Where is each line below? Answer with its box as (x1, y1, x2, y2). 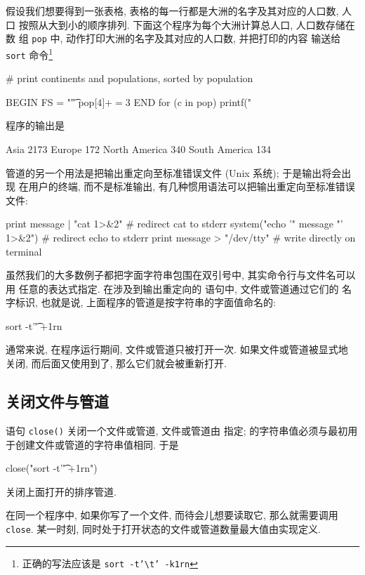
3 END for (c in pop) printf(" (125, 94, 251, 109)
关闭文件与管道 (6, 390, 109, 412)
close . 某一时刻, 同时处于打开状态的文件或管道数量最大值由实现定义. (6, 521, 321, 536)
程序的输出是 (6, 118, 65, 133)
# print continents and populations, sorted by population (6, 71, 253, 86)
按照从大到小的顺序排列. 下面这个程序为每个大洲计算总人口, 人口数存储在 (18, 17, 355, 32)
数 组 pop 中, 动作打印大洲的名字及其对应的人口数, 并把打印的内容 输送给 (6, 31, 341, 46)
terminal (6, 244, 42, 258)
